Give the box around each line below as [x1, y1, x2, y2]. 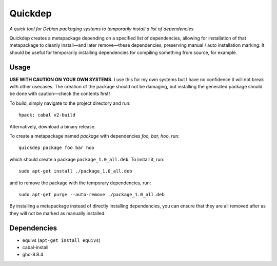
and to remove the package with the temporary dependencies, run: [9, 180, 151, 186]
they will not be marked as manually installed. [9, 210, 106, 216]
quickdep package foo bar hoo [18, 145, 95, 151]
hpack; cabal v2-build [18, 112, 76, 118]
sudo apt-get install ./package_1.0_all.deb [18, 168, 133, 174]
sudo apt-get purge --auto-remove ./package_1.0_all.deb [18, 192, 165, 197]
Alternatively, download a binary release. [9, 123, 96, 129]
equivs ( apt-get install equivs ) [22, 237, 101, 243]
